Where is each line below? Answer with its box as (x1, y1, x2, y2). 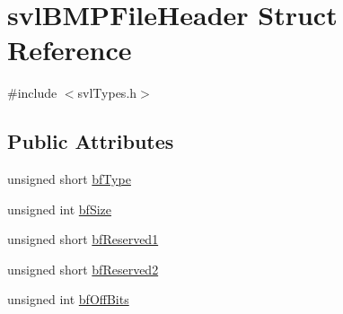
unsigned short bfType (7, 170, 131, 188)
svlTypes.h (77, 83, 137, 102)
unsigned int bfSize (7, 199, 112, 218)
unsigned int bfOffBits (7, 290, 129, 309)
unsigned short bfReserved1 (7, 230, 159, 249)
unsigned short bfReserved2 (7, 259, 159, 278)
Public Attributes (7, 127, 174, 155)
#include (7, 83, 57, 102)
